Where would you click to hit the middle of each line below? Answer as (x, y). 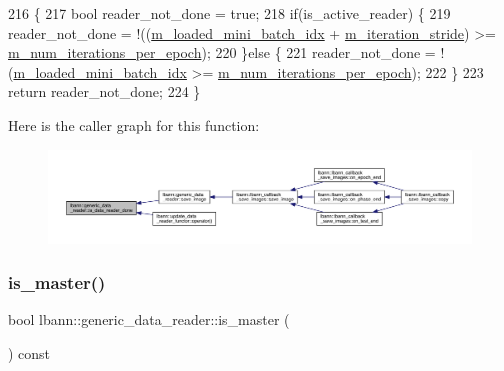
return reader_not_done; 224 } (104, 91)
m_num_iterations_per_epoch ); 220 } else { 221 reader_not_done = (222, 52)
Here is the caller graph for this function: (134, 124)
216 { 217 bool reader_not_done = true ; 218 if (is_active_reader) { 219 (229, 13)
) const (29, 352)
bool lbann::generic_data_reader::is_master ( (149, 319)
